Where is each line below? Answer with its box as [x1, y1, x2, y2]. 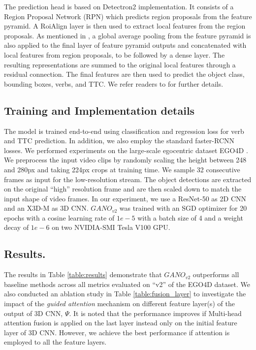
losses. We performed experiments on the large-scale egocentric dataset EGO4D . [4, 145, 248, 155]
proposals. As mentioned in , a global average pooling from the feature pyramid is [4, 30, 251, 40]
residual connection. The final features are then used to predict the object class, [4, 69, 245, 79]
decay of [4, 222, 29, 232]
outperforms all [192, 269, 239, 280]
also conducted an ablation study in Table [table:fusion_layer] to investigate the [4, 288, 246, 299]
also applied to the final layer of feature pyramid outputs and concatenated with [4, 40, 247, 50]
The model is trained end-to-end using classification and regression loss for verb [4, 126, 244, 136]
